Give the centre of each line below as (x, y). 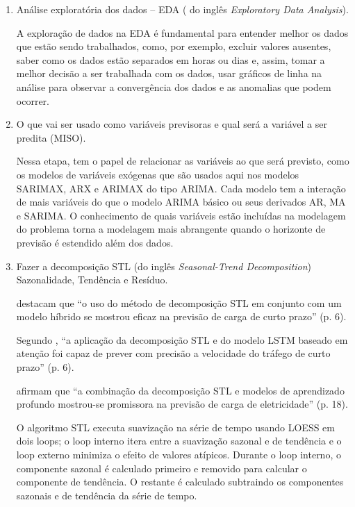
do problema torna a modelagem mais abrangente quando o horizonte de (171, 229)
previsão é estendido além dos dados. (95, 242)
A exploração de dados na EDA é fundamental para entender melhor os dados (182, 32)
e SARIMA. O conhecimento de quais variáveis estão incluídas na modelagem (181, 215)
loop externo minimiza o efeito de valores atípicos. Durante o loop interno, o (179, 455)
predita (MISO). (51, 137)
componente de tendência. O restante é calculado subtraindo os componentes (180, 482)
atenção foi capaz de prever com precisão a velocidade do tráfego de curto (173, 353)
